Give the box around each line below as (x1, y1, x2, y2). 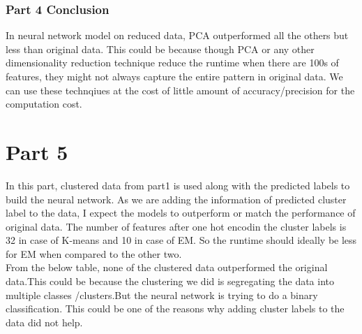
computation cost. (6, 96, 82, 111)
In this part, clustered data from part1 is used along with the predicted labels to (6, 177, 350, 192)
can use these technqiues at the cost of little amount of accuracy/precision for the (6, 82, 355, 97)
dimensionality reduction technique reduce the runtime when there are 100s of (6, 55, 339, 70)
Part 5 (6, 137, 68, 166)
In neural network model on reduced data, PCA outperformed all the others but (6, 28, 349, 43)
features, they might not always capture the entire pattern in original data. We (6, 69, 343, 83)
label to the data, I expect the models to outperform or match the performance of (6, 205, 356, 220)
